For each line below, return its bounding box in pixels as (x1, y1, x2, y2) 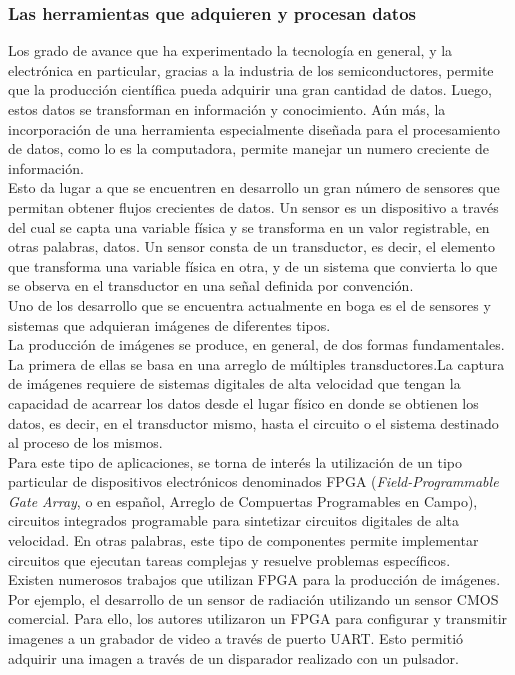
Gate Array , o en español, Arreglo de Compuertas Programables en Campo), (8, 490, 478, 511)
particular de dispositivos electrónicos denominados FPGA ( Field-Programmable (8, 471, 499, 492)
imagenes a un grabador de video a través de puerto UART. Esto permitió (8, 628, 464, 649)
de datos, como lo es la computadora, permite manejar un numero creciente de (8, 138, 489, 159)
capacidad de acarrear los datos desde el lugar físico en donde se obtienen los (8, 392, 479, 413)
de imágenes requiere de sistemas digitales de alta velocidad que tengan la (8, 373, 461, 394)
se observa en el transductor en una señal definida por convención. (8, 275, 414, 296)
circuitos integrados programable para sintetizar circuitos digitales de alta (8, 510, 459, 531)
